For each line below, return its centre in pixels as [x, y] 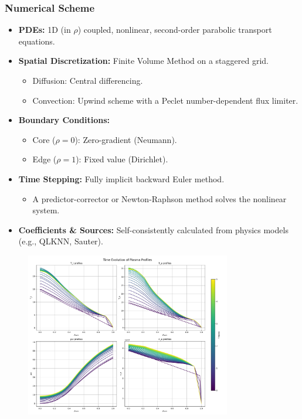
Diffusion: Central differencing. [88, 80]
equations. [37, 41]
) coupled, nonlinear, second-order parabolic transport [175, 30]
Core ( [44, 139]
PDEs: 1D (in [45, 30]
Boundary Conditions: [64, 120]
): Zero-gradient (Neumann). [126, 139]
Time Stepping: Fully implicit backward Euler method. [121, 178]
